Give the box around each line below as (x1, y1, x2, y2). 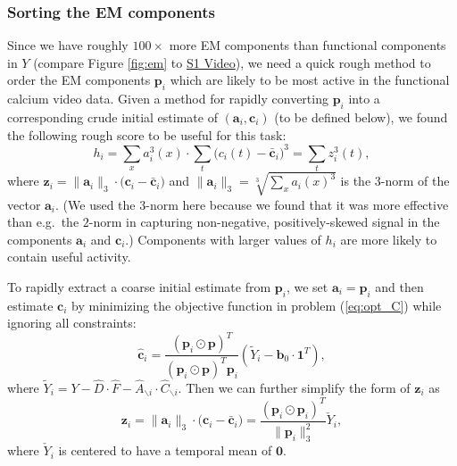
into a (348, 89, 380, 108)
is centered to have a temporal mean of (58, 441, 272, 460)
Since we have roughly (7, 36, 129, 54)
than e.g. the (7, 212, 79, 231)
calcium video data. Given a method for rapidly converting (7, 89, 328, 108)
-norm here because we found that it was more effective (145, 195, 449, 213)
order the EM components (7, 71, 151, 89)
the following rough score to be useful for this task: (7, 125, 287, 144)
